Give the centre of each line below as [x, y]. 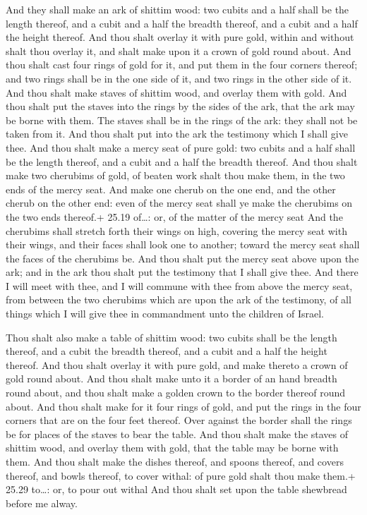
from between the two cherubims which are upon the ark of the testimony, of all [179, 299]
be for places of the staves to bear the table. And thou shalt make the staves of [177, 434]
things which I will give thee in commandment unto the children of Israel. [165, 314]
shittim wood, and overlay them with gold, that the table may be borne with [172, 448]
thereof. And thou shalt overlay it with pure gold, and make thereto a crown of [177, 364]
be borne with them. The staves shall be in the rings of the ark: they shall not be [182, 120]
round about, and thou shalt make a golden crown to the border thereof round [176, 393]
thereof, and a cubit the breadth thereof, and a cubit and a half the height [167, 351]
